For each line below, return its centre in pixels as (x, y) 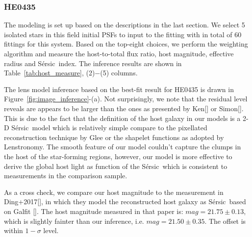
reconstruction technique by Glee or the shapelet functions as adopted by (114, 137)
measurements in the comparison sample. (66, 176)
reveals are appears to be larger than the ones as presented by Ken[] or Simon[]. (124, 108)
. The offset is (225, 221)
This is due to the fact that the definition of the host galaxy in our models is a (122, 118)
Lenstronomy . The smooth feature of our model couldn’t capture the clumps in (123, 147)
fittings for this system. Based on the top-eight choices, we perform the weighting (126, 44)
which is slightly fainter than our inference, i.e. (74, 221)
